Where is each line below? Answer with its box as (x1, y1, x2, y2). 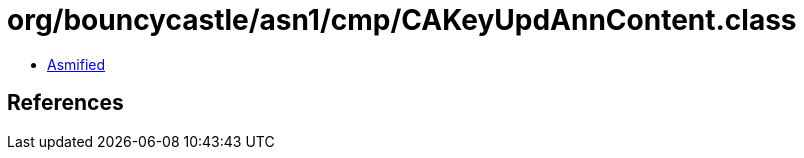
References (7, 90, 124, 116)
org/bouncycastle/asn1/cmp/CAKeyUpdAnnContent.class (7, 3, 797, 37)
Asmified (47, 55, 106, 73)
